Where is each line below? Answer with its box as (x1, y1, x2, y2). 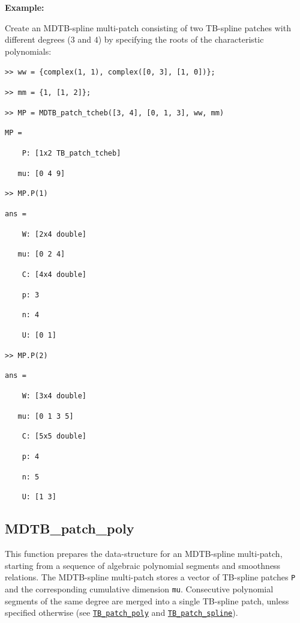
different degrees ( (5, 33, 71, 46)
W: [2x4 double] (22, 229, 87, 239)
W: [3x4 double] (22, 391, 87, 400)
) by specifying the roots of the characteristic (98, 33, 264, 46)
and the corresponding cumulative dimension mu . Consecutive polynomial (5, 582, 274, 595)
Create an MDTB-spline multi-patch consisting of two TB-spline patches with (5, 21, 291, 34)
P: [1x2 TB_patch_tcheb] (22, 149, 121, 157)
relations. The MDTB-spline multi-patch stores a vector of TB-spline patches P (5, 571, 296, 583)
